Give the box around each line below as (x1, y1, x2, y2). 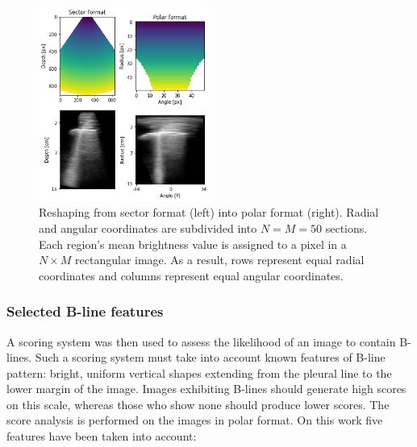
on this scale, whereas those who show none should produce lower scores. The (6, 395, 390, 412)
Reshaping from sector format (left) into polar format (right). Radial (39, 204, 379, 221)
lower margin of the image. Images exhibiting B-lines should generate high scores (6, 380, 407, 397)
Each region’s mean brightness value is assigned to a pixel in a (39, 235, 347, 252)
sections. (325, 219, 368, 236)
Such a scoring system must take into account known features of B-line (35, 349, 386, 366)
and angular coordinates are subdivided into (39, 219, 257, 236)
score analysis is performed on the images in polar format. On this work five (6, 412, 383, 428)
